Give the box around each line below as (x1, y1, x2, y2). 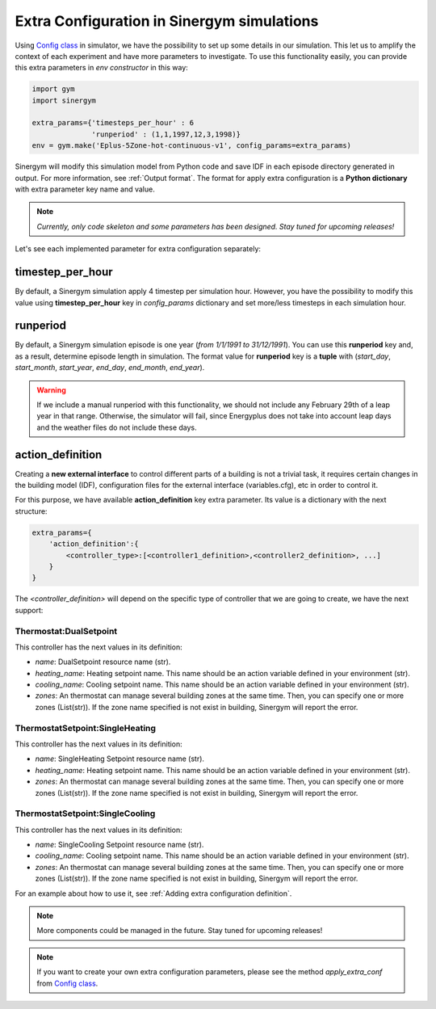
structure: (15, 506, 48, 516)
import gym (31, 85, 75, 94)
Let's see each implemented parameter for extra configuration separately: (15, 244, 262, 254)
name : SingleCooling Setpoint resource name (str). (35, 840, 204, 850)
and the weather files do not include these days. (36, 423, 197, 432)
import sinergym (31, 95, 97, 105)
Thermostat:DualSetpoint (15, 625, 118, 637)
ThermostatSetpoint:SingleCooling (15, 808, 156, 819)
